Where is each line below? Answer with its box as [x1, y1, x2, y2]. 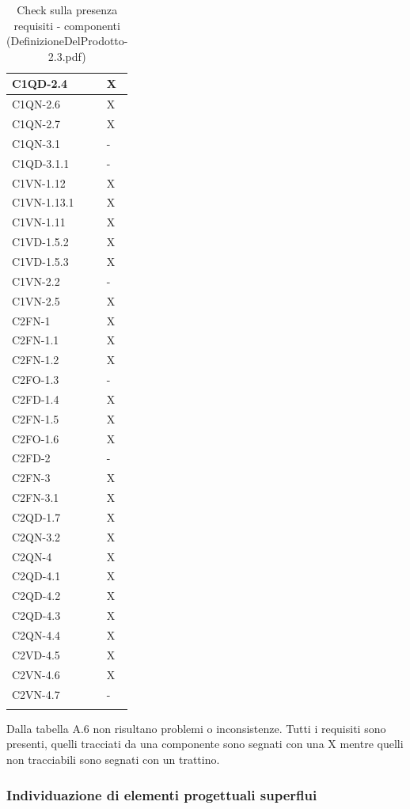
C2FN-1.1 [12, 332, 59, 348]
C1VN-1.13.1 [12, 194, 74, 211]
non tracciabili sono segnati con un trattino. [6, 751, 220, 768]
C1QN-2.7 [12, 116, 61, 132]
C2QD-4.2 [12, 587, 61, 604]
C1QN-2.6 [12, 96, 61, 112]
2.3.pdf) [47, 47, 86, 64]
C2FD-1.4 [12, 390, 59, 407]
